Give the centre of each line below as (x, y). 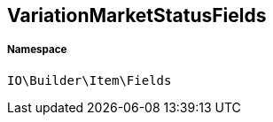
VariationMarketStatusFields (137, 15)
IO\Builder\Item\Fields (90, 80)
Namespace (37, 50)
